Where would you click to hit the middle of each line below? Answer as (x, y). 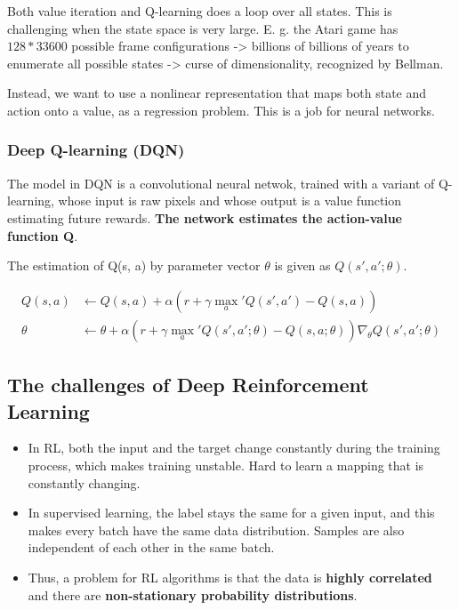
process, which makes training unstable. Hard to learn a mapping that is (226, 465)
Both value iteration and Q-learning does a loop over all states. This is (200, 11)
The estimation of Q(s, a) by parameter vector (134, 265)
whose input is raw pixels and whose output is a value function (230, 201)
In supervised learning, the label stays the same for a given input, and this (231, 513)
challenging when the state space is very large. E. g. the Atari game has (203, 28)
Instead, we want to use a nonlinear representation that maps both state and (217, 93)
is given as (302, 265)
